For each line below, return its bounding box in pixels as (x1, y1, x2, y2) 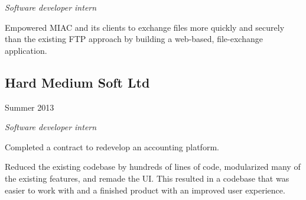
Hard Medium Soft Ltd (5, 73, 150, 91)
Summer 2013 (5, 101, 54, 113)
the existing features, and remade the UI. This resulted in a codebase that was (5, 172, 289, 184)
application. (5, 44, 47, 56)
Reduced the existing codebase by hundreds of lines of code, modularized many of (5, 160, 301, 173)
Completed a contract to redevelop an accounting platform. (5, 140, 219, 153)
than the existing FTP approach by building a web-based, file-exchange (5, 33, 263, 45)
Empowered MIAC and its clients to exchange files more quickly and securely (5, 21, 285, 33)
